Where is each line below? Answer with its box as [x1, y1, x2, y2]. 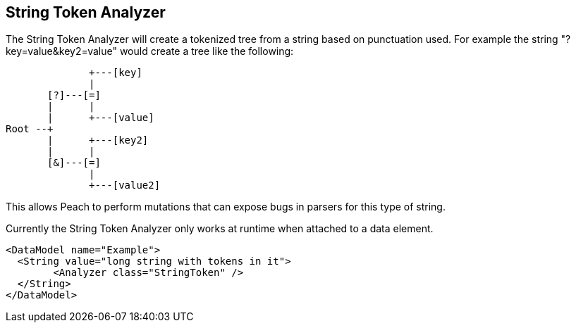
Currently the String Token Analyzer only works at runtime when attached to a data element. [6, 222, 434, 235]
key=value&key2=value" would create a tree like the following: [6, 45, 294, 58]
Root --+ [6, 123, 54, 135]
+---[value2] [89, 179, 161, 191]
